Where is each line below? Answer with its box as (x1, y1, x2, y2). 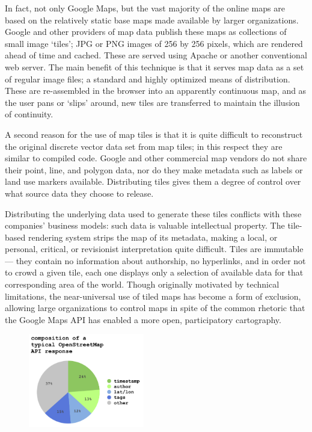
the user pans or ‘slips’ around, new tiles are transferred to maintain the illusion (5, 96, 300, 108)
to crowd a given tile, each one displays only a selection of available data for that (5, 266, 304, 279)
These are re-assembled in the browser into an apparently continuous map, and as (5, 84, 307, 97)
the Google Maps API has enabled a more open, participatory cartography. (5, 313, 281, 326)
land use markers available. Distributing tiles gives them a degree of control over (5, 175, 301, 188)
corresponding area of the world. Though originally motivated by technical (5, 278, 280, 291)
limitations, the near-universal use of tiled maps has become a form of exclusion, (5, 289, 301, 302)
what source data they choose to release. (5, 187, 154, 199)
